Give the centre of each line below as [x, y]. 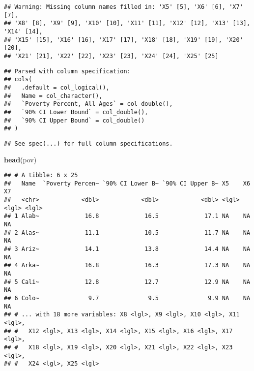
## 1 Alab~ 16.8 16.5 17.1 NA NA [127, 216]
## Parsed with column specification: [67, 71]
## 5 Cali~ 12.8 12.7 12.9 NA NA [127, 282]
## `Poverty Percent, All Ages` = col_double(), [88, 104]
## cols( [18, 79]
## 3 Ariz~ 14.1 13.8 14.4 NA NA [127, 249]
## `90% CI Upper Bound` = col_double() [74, 120]
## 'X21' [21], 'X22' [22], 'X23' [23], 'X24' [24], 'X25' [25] [111, 56]
